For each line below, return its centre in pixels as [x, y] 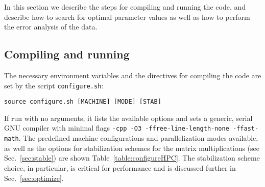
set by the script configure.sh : [54, 85]
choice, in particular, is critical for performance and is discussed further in [120, 167]
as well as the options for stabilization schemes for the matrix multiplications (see [132, 148]
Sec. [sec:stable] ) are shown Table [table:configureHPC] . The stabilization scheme [132, 158]
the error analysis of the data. [51, 27]
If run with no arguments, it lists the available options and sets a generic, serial [128, 118]
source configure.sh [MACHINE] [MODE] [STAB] [83, 102]
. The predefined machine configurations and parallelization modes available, [138, 138]
